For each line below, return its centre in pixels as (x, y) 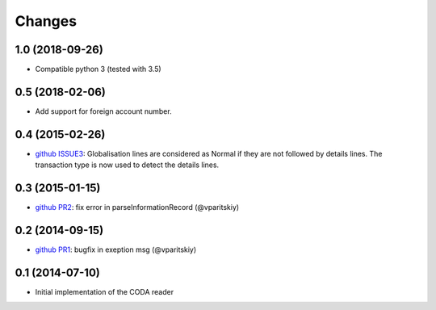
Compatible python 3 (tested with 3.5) (98, 69)
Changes (46, 21)
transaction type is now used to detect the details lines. (127, 165)
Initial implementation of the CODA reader (104, 291)
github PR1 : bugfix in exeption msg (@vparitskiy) (116, 249)
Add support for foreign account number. (104, 111)
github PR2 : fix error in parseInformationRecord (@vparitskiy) (137, 207)
